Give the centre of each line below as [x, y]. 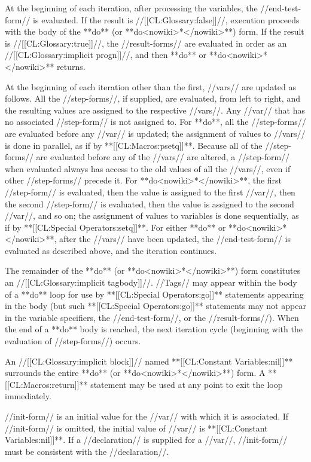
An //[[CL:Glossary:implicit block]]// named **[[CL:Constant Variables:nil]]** [149, 361]
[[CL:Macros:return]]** [46, 384]
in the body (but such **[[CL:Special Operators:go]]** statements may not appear [155, 306]
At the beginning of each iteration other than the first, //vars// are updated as [150, 86]
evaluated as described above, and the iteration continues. [111, 250]
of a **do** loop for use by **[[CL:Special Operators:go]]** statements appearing [154, 294]
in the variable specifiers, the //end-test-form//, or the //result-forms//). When [152, 317]
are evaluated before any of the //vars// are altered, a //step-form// [163, 157]
